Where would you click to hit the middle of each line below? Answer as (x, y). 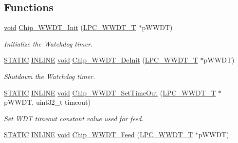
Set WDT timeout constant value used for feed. (74, 118)
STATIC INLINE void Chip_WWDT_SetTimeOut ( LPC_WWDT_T (110, 92)
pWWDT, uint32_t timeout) (47, 102)
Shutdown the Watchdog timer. (50, 76)
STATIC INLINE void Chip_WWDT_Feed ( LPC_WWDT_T (99, 135)
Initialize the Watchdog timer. (48, 43)
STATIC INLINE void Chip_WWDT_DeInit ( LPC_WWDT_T (101, 60)
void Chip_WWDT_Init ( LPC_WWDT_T (70, 27)
